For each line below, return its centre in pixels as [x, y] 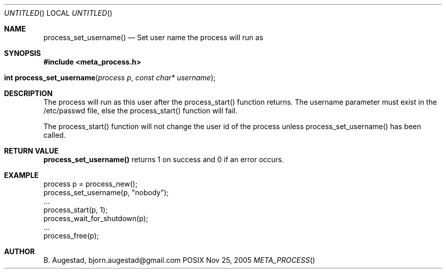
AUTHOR [20, 251]
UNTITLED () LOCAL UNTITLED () [58, 13]
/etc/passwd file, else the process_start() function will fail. [141, 111]
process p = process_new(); [90, 184]
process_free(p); [71, 236]
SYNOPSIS [23, 53]
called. [54, 135]
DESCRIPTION [29, 93]
